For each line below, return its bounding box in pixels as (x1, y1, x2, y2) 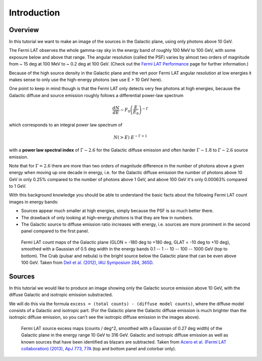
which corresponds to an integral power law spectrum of (9, 122, 123, 128)
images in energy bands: (9, 199, 59, 205)
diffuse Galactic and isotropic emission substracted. (9, 292, 113, 298)
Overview (9, 26, 39, 34)
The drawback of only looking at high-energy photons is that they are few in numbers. (21, 214, 194, 220)
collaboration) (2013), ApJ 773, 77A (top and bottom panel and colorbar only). (21, 346, 177, 351)
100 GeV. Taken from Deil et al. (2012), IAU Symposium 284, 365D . (21, 260, 154, 265)
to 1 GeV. (9, 183, 27, 189)
